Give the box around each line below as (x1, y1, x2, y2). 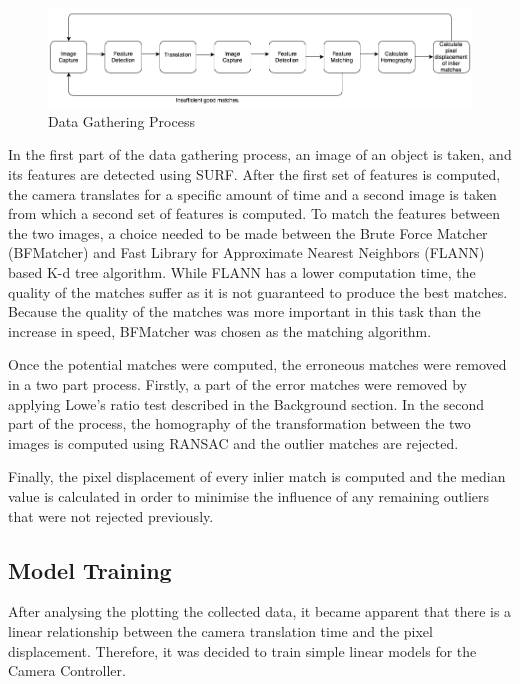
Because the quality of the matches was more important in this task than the (8, 301, 481, 322)
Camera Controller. (8, 660, 126, 681)
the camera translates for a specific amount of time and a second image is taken (8, 183, 497, 204)
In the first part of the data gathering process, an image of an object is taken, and (8, 144, 512, 165)
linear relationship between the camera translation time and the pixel (8, 620, 433, 641)
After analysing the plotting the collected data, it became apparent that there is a (8, 601, 512, 622)
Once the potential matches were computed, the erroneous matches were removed (8, 354, 507, 375)
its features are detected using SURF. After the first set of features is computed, (8, 164, 501, 185)
